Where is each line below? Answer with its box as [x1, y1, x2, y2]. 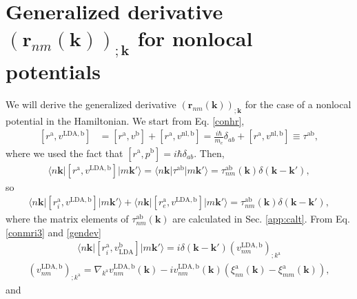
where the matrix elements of [6, 212, 129, 226]
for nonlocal [137, 24, 253, 52]
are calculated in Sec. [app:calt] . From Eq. [172, 212, 350, 226]
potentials [6, 56, 101, 85]
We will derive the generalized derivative [6, 96, 176, 111]
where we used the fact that [6, 145, 123, 160]
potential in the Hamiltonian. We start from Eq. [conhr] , [6, 113, 245, 127]
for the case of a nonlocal [245, 96, 351, 111]
